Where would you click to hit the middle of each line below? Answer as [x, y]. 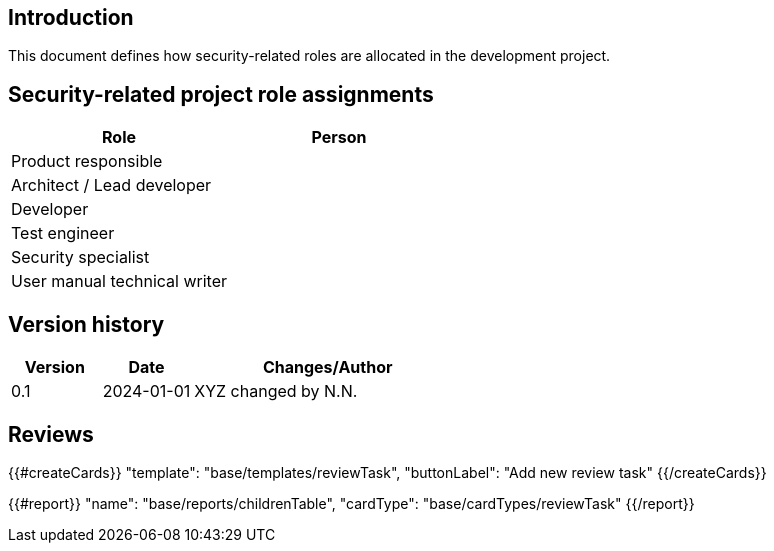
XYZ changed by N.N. [276, 391]
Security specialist [80, 257]
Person [339, 137]
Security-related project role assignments [221, 94]
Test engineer [63, 233]
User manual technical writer [119, 281]
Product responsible [87, 161]
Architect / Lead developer [111, 185]
